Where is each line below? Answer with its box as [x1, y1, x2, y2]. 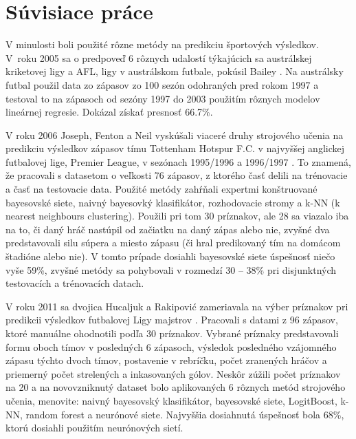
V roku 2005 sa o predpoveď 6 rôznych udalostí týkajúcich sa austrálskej [5, 50, 312, 65]
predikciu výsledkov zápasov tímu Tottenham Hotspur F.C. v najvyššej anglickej [5, 141, 345, 156]
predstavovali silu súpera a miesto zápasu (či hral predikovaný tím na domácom [5, 235, 341, 250]
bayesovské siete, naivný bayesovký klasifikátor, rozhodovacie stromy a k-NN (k [5, 195, 340, 209]
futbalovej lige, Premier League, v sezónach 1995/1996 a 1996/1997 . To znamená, [5, 154, 351, 169]
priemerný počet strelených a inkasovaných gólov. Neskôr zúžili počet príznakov [5, 366, 341, 381]
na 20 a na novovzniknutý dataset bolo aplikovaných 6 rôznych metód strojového [5, 380, 346, 394]
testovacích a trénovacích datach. [5, 276, 144, 290]
